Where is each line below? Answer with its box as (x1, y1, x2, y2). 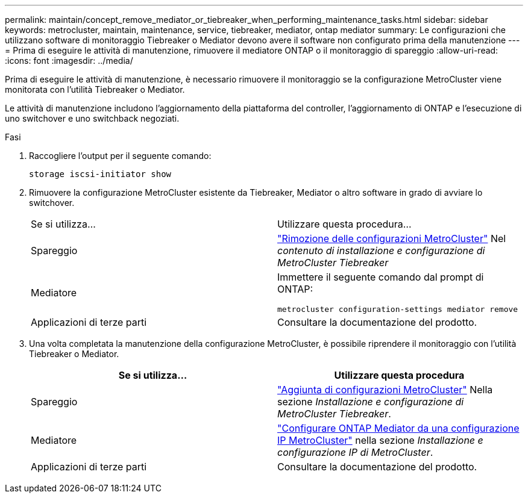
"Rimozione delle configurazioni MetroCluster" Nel (277, 232, 506, 244)
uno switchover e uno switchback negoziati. (5, 113, 180, 123)
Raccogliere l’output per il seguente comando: (29, 151, 212, 161)
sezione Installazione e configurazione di (277, 396, 464, 408)
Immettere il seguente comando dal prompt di (277, 271, 484, 283)
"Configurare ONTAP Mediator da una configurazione (277, 422, 520, 434)
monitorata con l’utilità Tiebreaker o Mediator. (5, 84, 185, 95)
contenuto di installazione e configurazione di (277, 244, 485, 257)
